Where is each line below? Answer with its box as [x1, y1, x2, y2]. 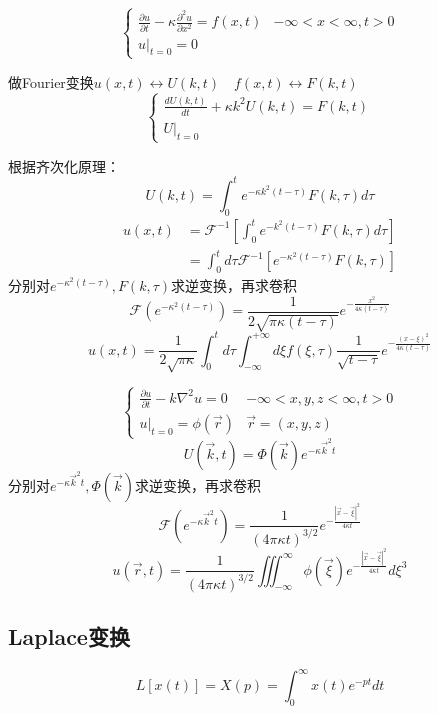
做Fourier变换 [8, 71, 94, 92]
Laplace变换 [8, 620, 130, 651]
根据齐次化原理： [8, 155, 120, 176]
